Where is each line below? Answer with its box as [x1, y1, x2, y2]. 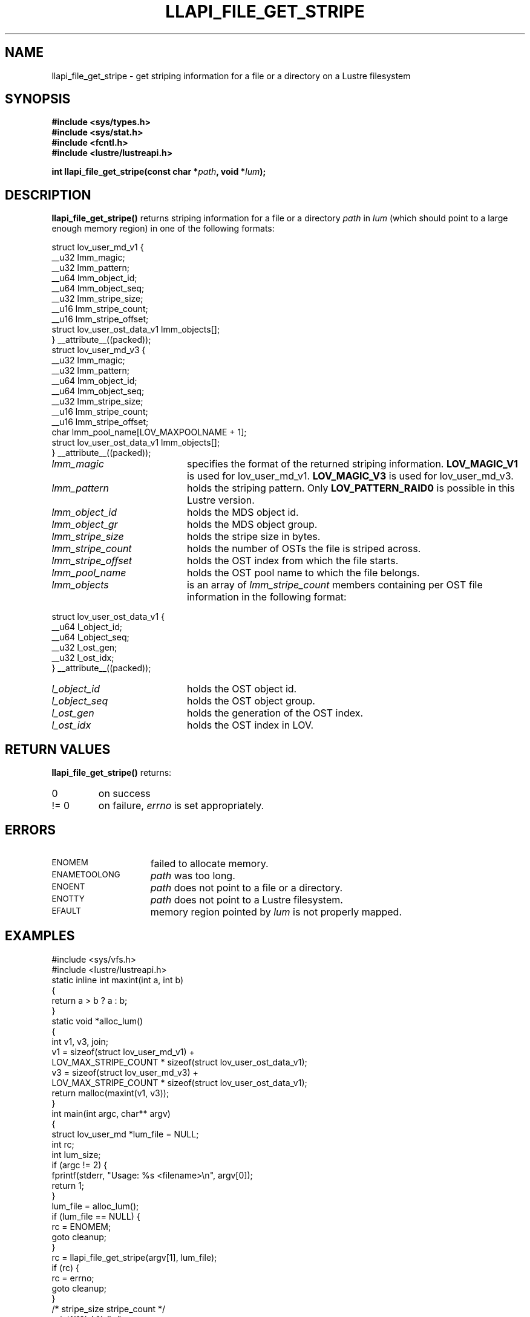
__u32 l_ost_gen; [51, 642, 117, 653]
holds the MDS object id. [186, 506, 299, 519]
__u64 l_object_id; [51, 622, 123, 632]
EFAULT [51, 905, 81, 915]
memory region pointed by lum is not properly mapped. [150, 905, 402, 918]
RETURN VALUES [5, 741, 111, 757]
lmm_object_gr [51, 518, 118, 531]
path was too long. [150, 869, 235, 882]
